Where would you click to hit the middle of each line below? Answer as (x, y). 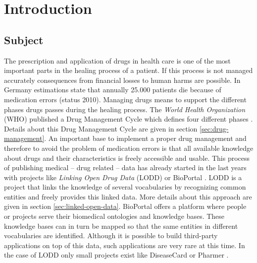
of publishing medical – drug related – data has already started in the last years (125, 167)
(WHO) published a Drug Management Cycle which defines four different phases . (128, 119)
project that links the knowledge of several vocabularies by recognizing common (125, 187)
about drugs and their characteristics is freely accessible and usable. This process (127, 158)
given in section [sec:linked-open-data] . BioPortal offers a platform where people (125, 206)
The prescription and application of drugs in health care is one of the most (117, 60)
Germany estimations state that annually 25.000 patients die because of (113, 90)
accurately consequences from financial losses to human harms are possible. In (122, 80)
